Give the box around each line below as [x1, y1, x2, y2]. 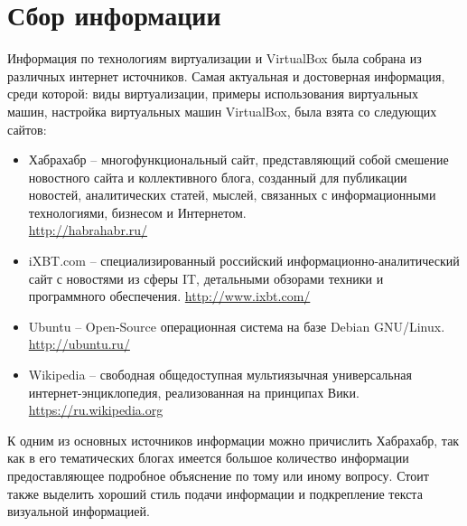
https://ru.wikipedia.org [28, 400, 163, 419]
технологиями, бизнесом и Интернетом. [28, 202, 247, 221]
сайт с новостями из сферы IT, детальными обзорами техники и [28, 268, 384, 287]
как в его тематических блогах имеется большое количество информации [7, 448, 409, 467]
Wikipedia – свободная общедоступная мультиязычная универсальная [28, 365, 412, 384]
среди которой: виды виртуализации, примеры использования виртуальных [7, 84, 418, 103]
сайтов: [7, 119, 47, 138]
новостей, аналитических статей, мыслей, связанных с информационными [28, 185, 436, 204]
